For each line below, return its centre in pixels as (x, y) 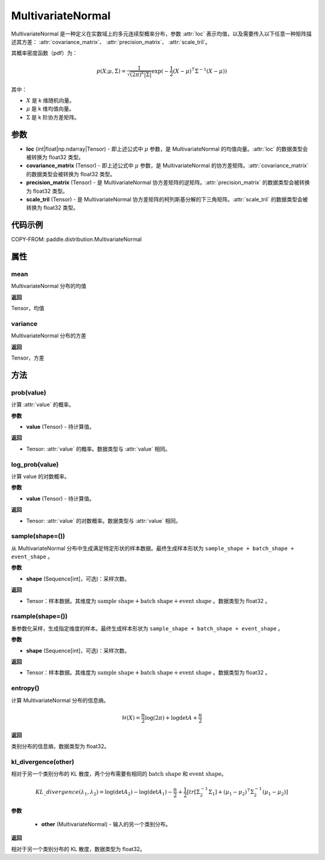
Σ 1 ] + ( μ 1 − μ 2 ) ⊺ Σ (231, 792)
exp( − (160, 71)
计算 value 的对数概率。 (41, 476)
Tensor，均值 (28, 308)
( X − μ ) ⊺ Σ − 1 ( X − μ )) (200, 70)
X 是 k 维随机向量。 (51, 100)
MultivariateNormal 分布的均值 (49, 286)
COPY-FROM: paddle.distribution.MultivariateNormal (76, 239)
